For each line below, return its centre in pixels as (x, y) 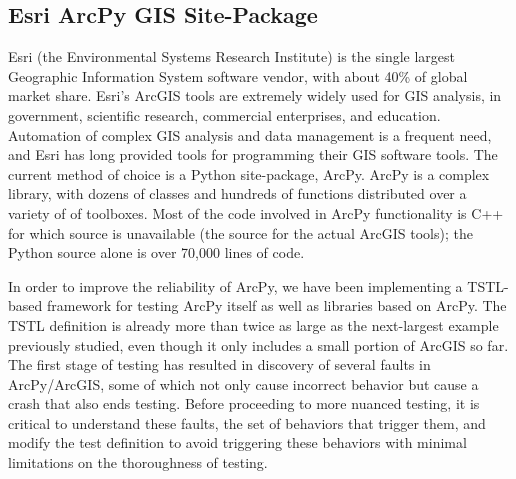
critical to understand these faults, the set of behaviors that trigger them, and (247, 422)
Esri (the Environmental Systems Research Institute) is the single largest (231, 56)
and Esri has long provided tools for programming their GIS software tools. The (253, 154)
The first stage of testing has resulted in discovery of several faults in (219, 364)
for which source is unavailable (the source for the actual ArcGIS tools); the (240, 232)
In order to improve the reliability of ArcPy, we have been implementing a (235, 285)
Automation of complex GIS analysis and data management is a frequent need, (250, 134)
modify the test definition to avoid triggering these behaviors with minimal (237, 442)
